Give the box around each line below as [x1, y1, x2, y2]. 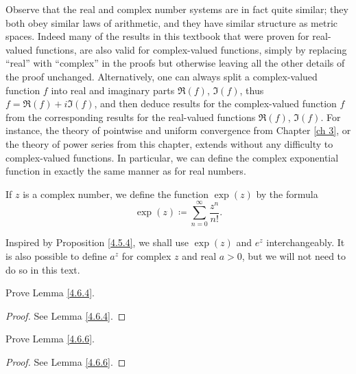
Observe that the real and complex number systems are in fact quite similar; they [5, 2, 348, 16]
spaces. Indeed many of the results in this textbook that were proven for [5, 29, 309, 43]
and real [182, 249, 217, 263]
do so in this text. [5, 262, 80, 276]
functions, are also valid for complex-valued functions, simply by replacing [35, 42, 347, 56]
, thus [239, 82, 264, 97]
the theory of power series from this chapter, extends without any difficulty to [5, 136, 333, 151]
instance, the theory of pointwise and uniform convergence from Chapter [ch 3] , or [5, 123, 351, 137]
